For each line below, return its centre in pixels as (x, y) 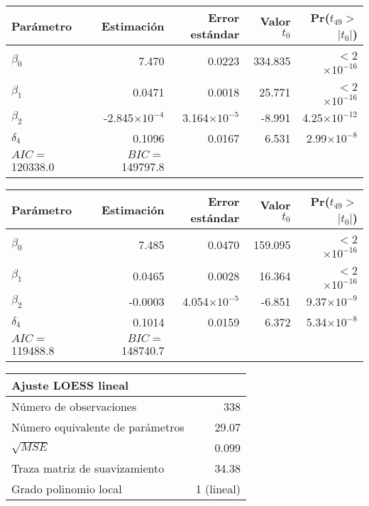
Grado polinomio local (67, 489)
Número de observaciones (74, 406)
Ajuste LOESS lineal (70, 385)
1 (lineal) (218, 489)
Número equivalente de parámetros (98, 427)
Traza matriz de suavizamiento (88, 468)
